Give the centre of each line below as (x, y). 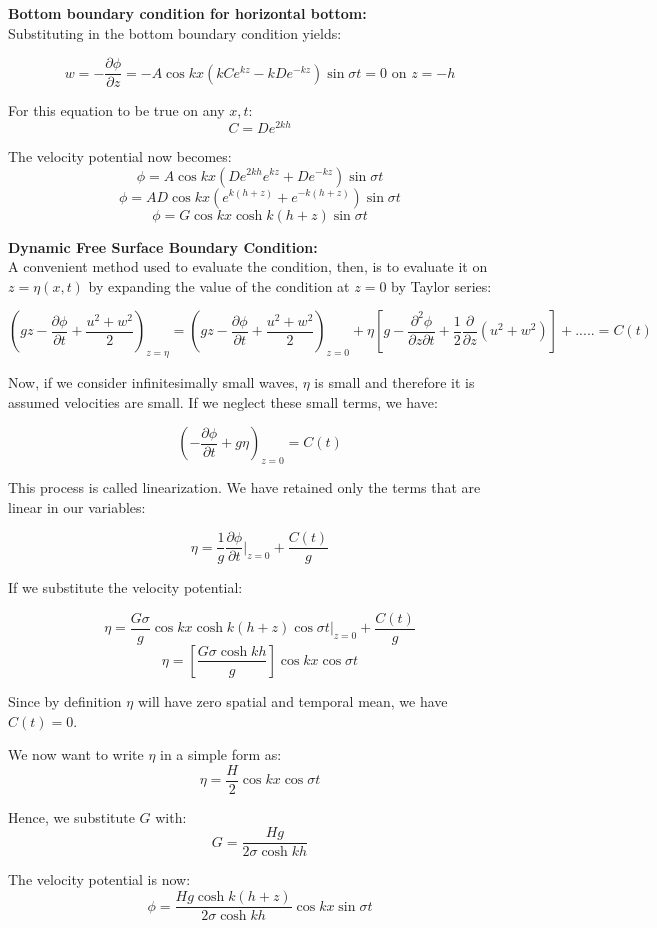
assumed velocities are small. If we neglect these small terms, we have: (223, 401)
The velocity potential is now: (99, 879)
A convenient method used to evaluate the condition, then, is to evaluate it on (248, 266)
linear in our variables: (77, 506)
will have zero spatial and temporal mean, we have (292, 700)
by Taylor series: (441, 285)
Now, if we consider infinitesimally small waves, (153, 382)
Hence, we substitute (71, 816)
